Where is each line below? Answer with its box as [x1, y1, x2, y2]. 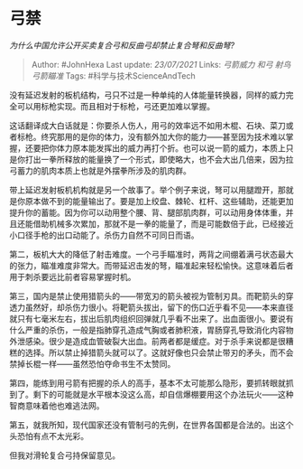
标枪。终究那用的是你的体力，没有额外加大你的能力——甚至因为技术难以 [16, 131, 286, 142]
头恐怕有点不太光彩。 [9, 430, 88, 441]
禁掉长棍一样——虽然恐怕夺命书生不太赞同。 [9, 358, 176, 369]
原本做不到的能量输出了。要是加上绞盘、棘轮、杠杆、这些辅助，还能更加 [24, 195, 294, 206]
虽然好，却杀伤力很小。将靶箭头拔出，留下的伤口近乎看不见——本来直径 [24, 302, 294, 313]
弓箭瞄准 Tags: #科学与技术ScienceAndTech [31, 70, 196, 81]
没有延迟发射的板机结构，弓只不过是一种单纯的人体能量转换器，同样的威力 [9, 89, 286, 100]
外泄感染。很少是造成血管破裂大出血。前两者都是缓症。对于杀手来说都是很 [9, 335, 286, 346]
